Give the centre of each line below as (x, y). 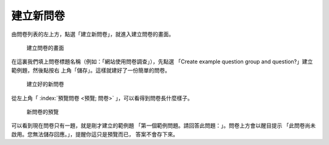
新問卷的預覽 (43, 111)
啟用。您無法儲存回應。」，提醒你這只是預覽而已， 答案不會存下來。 (95, 134)
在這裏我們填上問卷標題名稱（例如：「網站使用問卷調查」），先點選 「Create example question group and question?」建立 (162, 62)
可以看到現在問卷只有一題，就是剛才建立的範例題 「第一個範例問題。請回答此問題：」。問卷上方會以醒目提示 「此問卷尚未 (164, 126)
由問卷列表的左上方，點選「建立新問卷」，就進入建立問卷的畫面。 (93, 34)
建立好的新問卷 (45, 84)
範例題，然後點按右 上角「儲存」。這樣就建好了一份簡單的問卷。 (91, 70)
